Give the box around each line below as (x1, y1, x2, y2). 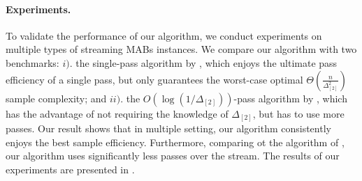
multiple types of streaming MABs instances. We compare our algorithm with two (6, 42, 357, 56)
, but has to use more (252, 106, 345, 120)
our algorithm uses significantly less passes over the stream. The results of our (6, 148, 340, 163)
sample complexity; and (6, 90, 107, 105)
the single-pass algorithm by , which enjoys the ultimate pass (75, 55, 338, 70)
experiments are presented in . (6, 162, 135, 176)
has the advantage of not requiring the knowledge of (6, 106, 229, 120)
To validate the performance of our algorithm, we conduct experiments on (6, 28, 322, 42)
